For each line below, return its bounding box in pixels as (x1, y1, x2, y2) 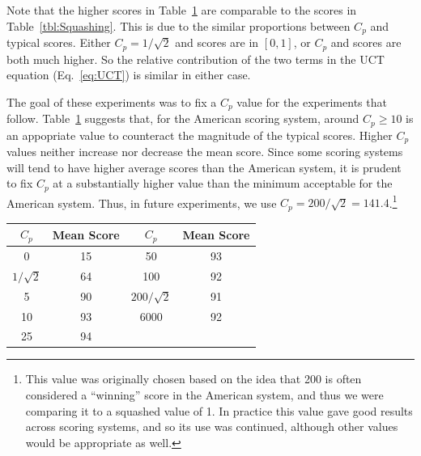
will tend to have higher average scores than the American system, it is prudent (6, 158, 402, 175)
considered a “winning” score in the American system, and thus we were (25, 386, 384, 403)
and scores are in (175, 34, 259, 51)
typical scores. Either (6, 34, 111, 51)
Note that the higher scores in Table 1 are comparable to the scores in (6, 2, 357, 18)
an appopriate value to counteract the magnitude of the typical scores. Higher (6, 126, 393, 143)
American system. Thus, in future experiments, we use (6, 194, 277, 211)
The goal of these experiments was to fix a (6, 93, 217, 110)
